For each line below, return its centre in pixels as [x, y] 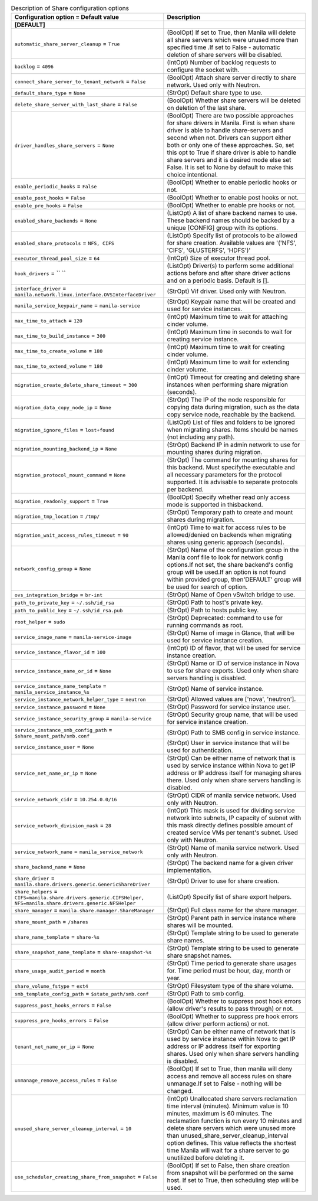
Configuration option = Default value [67, 17]
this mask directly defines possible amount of [230, 825]
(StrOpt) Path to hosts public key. [213, 610]
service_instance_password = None [60, 707]
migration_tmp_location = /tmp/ [57, 516]
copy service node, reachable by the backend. [231, 415]
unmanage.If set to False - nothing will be [224, 1083]
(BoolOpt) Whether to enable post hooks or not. [233, 198]
